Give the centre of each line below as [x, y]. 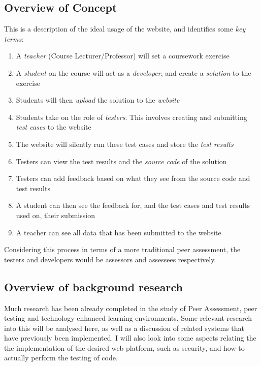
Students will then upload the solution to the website [98, 100]
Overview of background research [93, 286]
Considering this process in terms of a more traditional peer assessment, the [122, 249]
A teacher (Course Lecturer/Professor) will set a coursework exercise [123, 56]
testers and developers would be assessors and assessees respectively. [110, 259]
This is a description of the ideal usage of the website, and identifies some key [125, 29]
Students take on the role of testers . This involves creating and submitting [132, 117]
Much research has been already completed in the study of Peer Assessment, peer [131, 308]
